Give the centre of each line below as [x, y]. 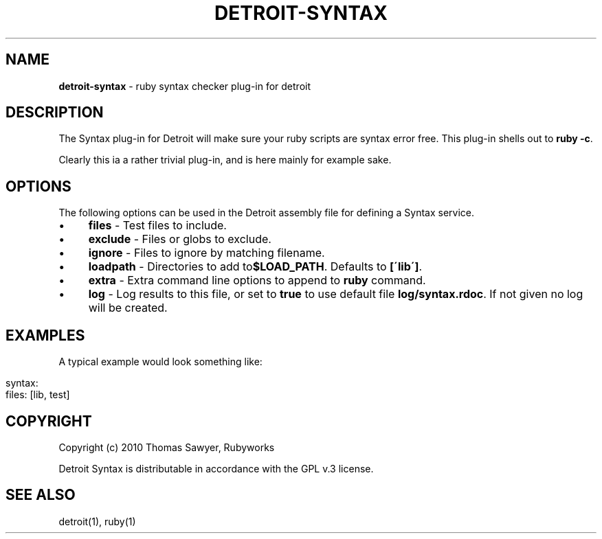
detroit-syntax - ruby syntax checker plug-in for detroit [185, 86]
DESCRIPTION [55, 113]
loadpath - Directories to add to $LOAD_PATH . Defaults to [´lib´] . [255, 267]
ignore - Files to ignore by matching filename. [207, 253]
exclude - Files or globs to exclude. [180, 239]
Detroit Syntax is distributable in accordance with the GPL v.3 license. [216, 468]
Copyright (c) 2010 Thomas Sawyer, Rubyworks [167, 447]
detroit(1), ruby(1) [97, 521]
